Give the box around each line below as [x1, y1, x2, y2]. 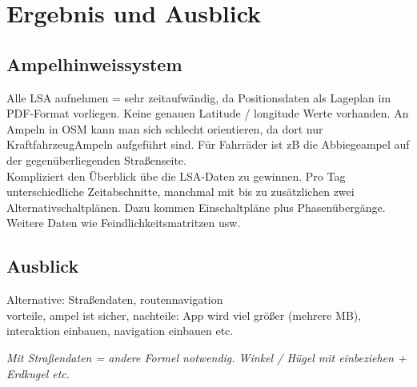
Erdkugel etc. [6, 365, 70, 381]
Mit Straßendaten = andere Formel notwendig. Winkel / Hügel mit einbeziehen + [6, 349, 407, 365]
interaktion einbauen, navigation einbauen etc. [6, 322, 234, 339]
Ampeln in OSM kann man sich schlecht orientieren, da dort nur [6, 120, 323, 137]
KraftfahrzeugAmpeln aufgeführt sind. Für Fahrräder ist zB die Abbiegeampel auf [6, 136, 410, 153]
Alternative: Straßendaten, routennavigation [6, 291, 223, 308]
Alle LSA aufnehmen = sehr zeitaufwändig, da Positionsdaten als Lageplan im [6, 89, 391, 106]
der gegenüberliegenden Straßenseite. [6, 151, 186, 168]
